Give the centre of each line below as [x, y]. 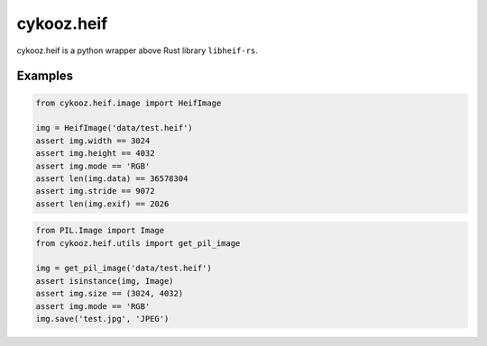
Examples [45, 76]
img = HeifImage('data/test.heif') [114, 128]
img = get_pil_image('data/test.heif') [124, 269]
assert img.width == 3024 [93, 141]
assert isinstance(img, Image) [105, 281]
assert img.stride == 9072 [95, 191]
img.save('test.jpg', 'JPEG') [102, 319]
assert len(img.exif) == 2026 [102, 204]
